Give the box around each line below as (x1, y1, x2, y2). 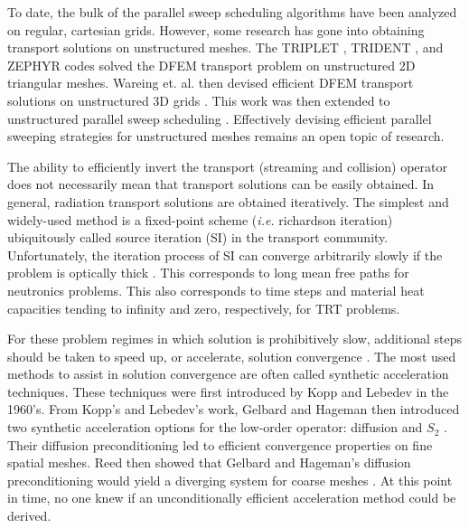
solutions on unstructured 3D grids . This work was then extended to (7, 90, 390, 109)
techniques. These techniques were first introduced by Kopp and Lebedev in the (7, 382, 449, 401)
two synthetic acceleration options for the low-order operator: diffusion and (7, 418, 423, 437)
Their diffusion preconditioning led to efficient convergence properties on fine (7, 435, 433, 454)
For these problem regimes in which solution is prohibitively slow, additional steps (7, 329, 462, 348)
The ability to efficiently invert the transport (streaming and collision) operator (7, 156, 447, 175)
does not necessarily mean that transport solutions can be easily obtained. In (7, 174, 434, 193)
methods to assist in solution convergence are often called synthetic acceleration (7, 364, 449, 383)
